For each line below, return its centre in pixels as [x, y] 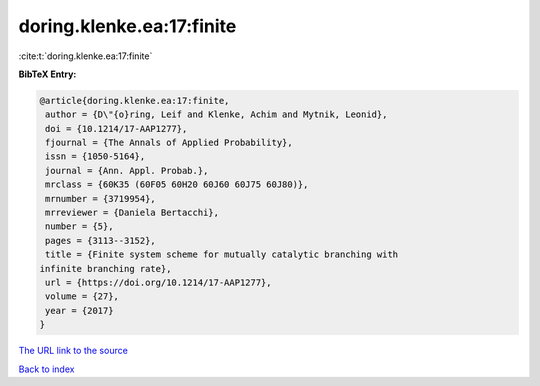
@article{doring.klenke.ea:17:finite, [134, 100]
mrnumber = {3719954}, [101, 198]
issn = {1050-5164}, [95, 156]
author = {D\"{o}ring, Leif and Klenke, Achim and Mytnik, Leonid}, [216, 114]
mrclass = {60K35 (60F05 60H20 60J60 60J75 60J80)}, [177, 184]
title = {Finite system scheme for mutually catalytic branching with [222, 254]
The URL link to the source [73, 351]
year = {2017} [79, 310]
